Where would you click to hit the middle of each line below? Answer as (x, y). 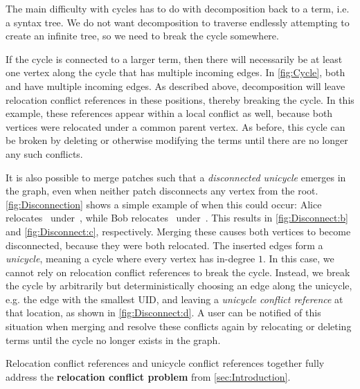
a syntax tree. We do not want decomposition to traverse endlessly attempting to (178, 22)
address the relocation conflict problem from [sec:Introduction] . (148, 376)
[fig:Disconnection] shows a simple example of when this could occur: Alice (164, 204)
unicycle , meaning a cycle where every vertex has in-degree (130, 259)
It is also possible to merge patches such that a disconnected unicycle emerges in (176, 177)
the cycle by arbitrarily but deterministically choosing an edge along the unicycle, (179, 286)
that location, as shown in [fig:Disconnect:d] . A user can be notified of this (163, 313)
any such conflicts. (44, 153)
